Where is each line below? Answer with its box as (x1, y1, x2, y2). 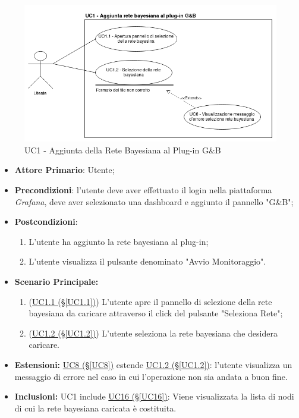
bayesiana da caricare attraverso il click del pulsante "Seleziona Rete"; (29, 307, 283, 319)
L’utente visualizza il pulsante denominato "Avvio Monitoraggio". (29, 255, 266, 268)
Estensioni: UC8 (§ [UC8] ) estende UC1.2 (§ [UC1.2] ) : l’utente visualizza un (14, 358, 292, 370)
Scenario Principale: (14, 275, 99, 287)
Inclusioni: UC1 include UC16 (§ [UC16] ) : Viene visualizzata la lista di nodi (14, 390, 294, 403)
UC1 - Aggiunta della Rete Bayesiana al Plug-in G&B (24, 143, 221, 156)
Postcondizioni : (14, 215, 78, 228)
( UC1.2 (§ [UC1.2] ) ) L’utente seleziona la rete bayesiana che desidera (29, 326, 278, 339)
